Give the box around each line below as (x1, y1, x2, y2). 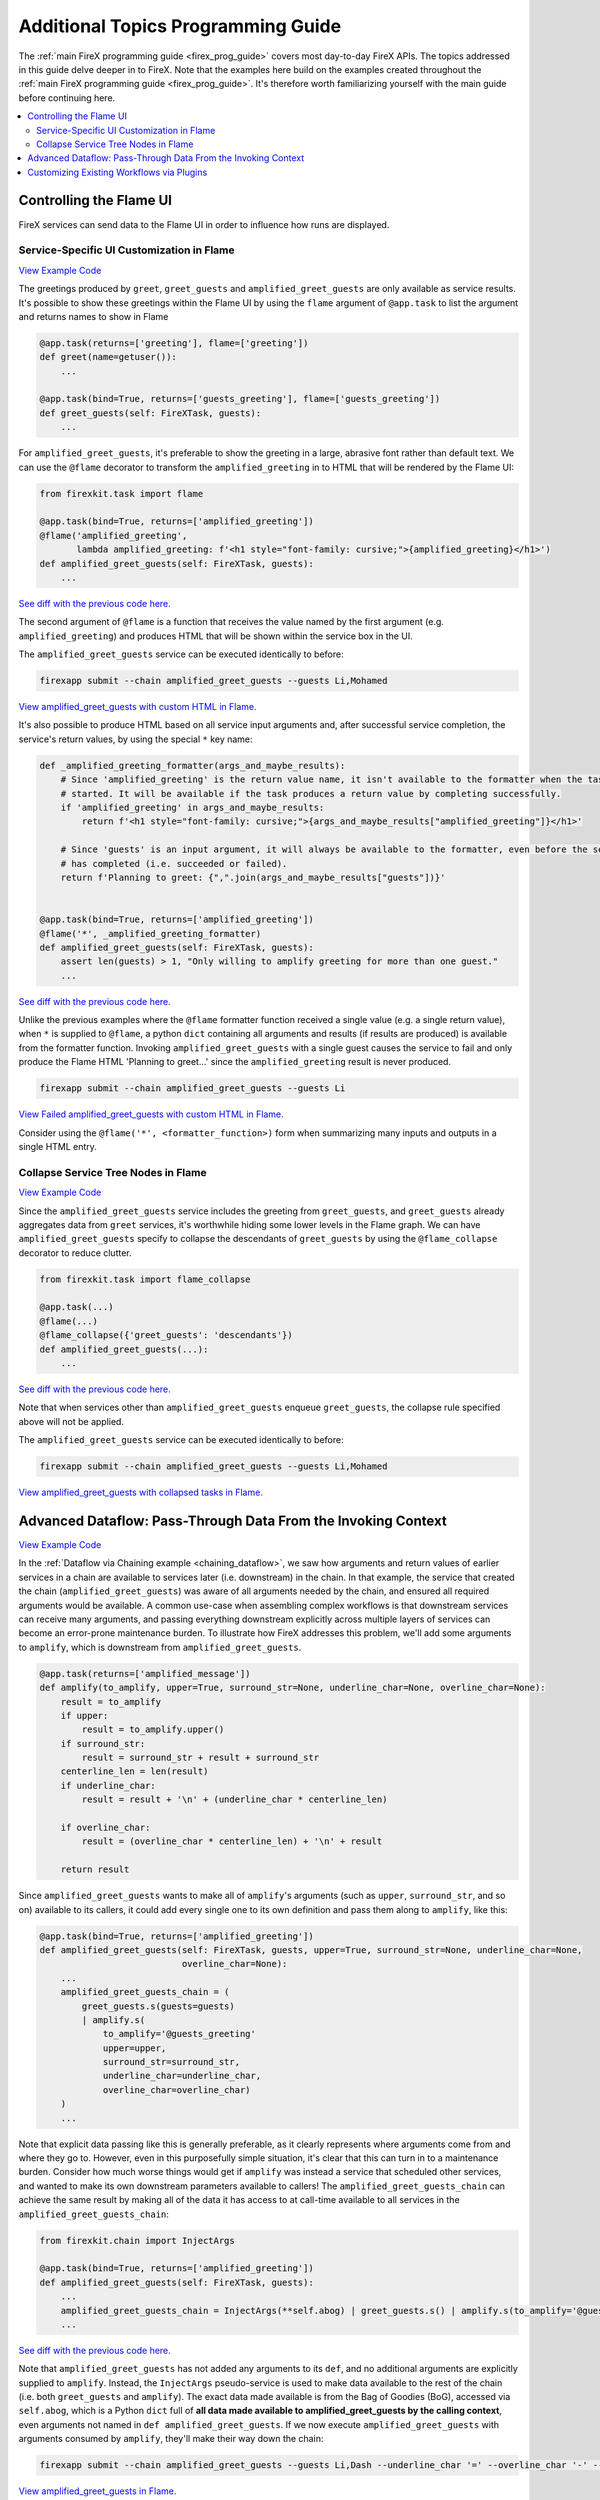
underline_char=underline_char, (102, 2070, 262, 2082)
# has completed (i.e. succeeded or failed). (60, 858, 288, 869)
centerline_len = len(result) (60, 1766, 209, 1777)
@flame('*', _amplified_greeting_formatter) (39, 928, 262, 939)
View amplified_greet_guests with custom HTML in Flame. (18, 701, 257, 713)
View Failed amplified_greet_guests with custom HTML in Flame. (18, 1108, 284, 1120)
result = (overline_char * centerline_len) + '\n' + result (81, 1836, 383, 1847)
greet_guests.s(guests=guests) (81, 2000, 235, 2012)
